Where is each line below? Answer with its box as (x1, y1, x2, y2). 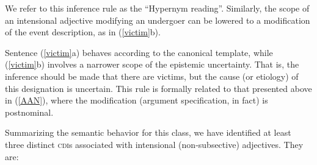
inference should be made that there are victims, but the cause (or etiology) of (5, 69, 299, 82)
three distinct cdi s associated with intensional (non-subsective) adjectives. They (5, 138, 304, 150)
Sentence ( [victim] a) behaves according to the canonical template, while (5, 46, 273, 58)
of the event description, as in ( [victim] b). (5, 26, 161, 38)
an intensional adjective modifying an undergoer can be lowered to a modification (5, 13, 310, 26)
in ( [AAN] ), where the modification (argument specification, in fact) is (5, 94, 268, 107)
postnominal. (5, 105, 54, 118)
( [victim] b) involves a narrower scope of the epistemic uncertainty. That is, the (5, 58, 299, 71)
